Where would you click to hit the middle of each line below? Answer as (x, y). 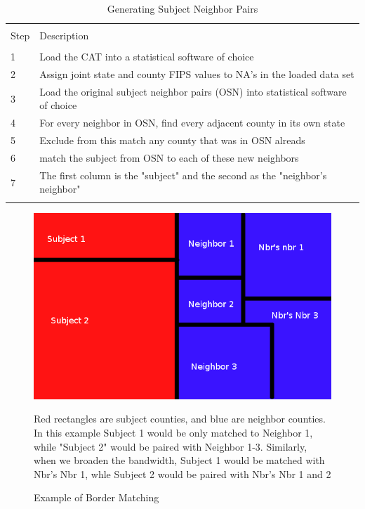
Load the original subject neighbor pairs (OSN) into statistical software (193, 91)
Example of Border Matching (97, 497)
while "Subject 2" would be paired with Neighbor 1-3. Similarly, (171, 446)
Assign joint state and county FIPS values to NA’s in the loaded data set (197, 74)
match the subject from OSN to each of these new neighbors (169, 157)
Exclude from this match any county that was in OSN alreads (172, 140)
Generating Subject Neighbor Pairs (182, 8)
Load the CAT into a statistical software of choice (147, 57)
